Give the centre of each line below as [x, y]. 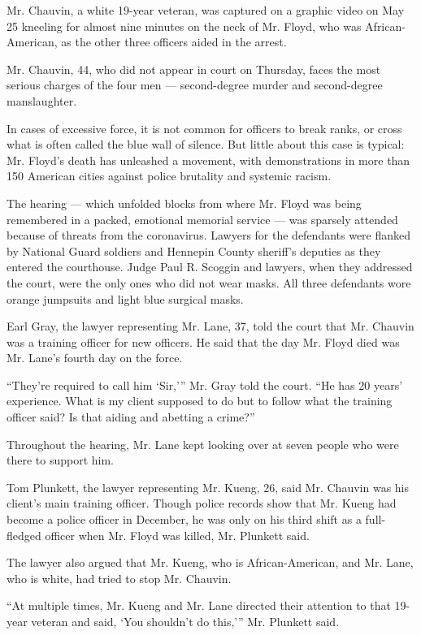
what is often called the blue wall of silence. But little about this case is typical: [206, 144]
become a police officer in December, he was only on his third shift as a [184, 519]
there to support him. [61, 460]
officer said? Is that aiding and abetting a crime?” [131, 417]
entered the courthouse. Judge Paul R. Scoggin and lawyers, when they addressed [210, 267]
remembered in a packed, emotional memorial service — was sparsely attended [202, 219]
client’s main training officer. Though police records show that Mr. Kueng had [202, 503]
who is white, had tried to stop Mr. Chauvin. [119, 578]
